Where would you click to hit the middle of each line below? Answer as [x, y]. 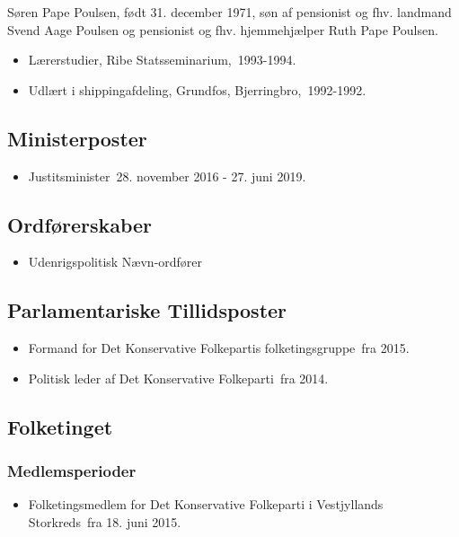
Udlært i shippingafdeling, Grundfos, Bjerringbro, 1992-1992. [197, 89]
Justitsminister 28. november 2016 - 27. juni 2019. [167, 176]
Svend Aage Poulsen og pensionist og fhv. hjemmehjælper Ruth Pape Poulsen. [223, 29]
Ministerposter [77, 138]
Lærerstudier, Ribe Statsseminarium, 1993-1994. [162, 60]
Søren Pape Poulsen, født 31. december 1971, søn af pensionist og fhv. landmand [229, 12]
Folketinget [60, 426]
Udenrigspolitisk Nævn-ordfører [115, 262]
